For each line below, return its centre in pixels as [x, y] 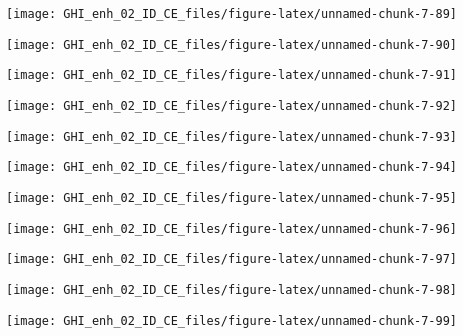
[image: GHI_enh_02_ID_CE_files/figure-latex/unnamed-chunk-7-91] [232, 75]
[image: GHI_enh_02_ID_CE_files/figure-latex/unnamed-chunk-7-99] [232, 320]
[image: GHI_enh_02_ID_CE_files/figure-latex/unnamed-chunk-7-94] [232, 167]
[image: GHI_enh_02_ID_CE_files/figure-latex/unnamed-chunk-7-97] [232, 259]
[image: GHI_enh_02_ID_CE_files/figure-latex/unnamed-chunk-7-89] [232, 14]
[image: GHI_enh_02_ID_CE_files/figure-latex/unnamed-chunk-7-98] [232, 289]
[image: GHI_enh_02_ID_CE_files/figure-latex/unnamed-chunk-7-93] [232, 136]
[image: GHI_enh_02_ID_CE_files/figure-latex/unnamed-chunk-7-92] [232, 105]
